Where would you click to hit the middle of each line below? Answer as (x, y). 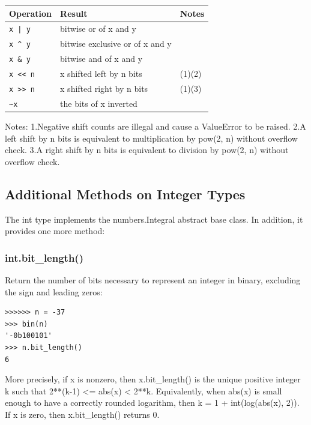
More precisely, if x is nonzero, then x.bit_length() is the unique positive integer (153, 379)
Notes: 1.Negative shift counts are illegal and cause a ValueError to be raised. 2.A (155, 126)
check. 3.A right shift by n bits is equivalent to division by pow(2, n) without (147, 150)
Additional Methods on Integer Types (125, 194)
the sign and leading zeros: (54, 291)
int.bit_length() (44, 257)
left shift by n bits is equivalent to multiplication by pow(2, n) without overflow (151, 138)
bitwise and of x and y (101, 59)
